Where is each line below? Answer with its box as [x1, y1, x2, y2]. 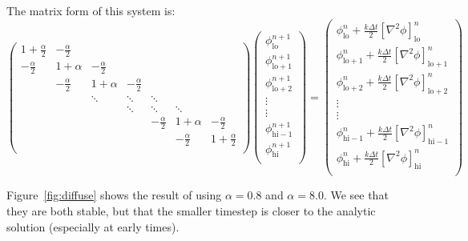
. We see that [323, 187, 389, 203]
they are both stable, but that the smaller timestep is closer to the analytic [6, 203, 376, 219]
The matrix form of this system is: [6, 2, 175, 18]
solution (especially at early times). [6, 218, 180, 235]
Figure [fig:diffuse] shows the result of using [6, 187, 222, 203]
